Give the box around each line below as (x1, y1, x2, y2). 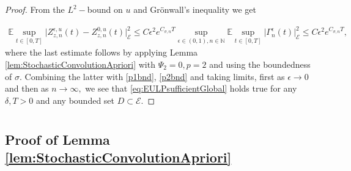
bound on (87, 3, 123, 15)
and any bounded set (35, 93, 115, 106)
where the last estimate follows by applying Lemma (5, 46, 198, 59)
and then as (5, 82, 49, 95)
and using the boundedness (209, 57, 311, 70)
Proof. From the (5, 3, 65, 15)
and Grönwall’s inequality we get (133, 3, 257, 15)
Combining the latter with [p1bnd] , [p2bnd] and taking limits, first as (24, 70, 285, 82)
